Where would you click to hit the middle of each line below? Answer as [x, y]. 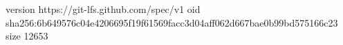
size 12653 [27, 36]
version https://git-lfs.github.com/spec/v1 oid [103, 9]
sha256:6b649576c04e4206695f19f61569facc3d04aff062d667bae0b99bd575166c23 [172, 22]
